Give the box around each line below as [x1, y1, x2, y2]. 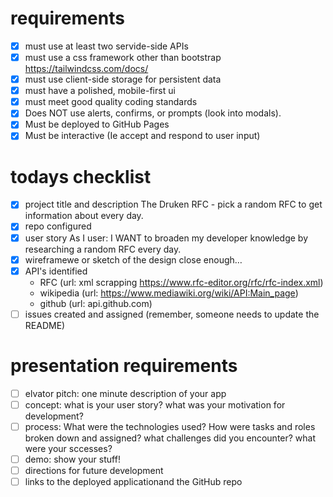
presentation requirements [10, 354, 238, 377]
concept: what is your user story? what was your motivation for [24, 398, 286, 411]
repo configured [24, 220, 92, 232]
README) [24, 319, 66, 331]
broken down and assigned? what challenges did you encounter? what [24, 432, 317, 444]
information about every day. [24, 210, 144, 222]
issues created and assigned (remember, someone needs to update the [24, 308, 320, 320]
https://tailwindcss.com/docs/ [24, 63, 149, 75]
